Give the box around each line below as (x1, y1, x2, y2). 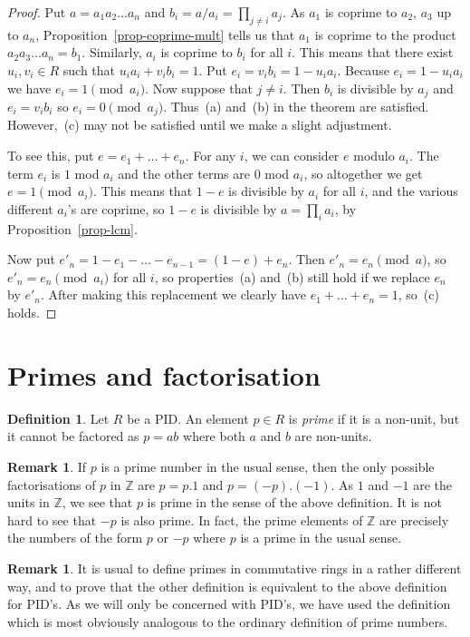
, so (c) (398, 285, 439, 304)
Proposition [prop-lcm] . (7, 219, 138, 238)
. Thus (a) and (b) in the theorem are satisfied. (163, 97, 429, 116)
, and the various (364, 181, 458, 201)
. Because (337, 60, 389, 79)
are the (413, 475, 453, 494)
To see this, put (7, 146, 94, 165)
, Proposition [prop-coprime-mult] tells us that (35, 24, 295, 44)
